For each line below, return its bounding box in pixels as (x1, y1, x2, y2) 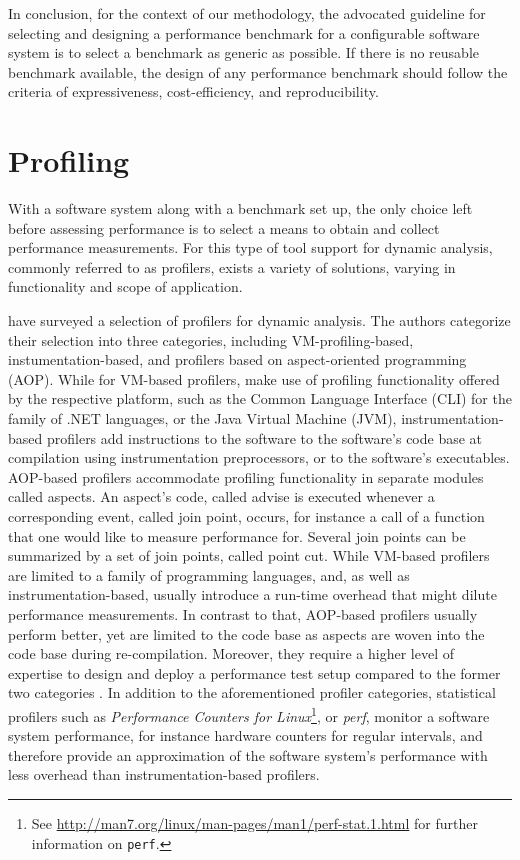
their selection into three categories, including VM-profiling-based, (8, 329, 414, 350)
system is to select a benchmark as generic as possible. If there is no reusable (8, 42, 480, 63)
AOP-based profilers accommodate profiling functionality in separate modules (8, 466, 484, 487)
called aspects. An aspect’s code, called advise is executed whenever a (8, 486, 435, 507)
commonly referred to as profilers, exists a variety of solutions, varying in (8, 256, 456, 277)
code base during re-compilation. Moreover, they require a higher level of (8, 643, 455, 664)
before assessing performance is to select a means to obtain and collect (8, 217, 440, 238)
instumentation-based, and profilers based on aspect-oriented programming (8, 349, 467, 370)
